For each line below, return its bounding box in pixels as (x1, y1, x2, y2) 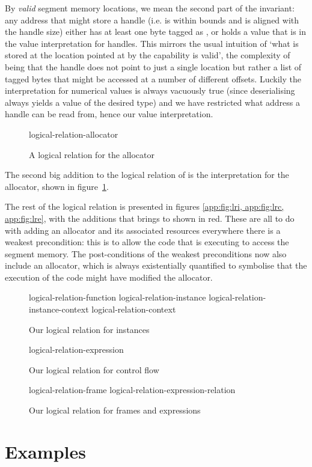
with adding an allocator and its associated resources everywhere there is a (5, 224, 281, 236)
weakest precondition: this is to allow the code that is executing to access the (5, 236, 289, 248)
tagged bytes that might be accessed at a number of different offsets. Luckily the (5, 72, 301, 85)
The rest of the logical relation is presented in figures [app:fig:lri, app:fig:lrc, (5, 200, 284, 213)
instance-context (29, 303, 89, 316)
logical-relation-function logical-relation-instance (29, 291, 206, 304)
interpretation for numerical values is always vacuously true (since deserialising (5, 84, 295, 97)
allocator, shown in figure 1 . (5, 180, 109, 192)
